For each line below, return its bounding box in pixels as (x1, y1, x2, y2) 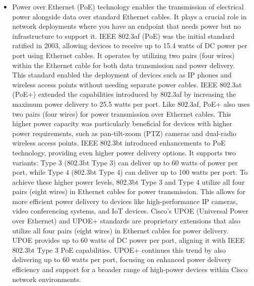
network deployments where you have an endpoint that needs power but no (12, 21, 241, 31)
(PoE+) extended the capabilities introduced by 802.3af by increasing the (12, 89, 236, 99)
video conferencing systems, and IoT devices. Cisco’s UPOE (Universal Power (12, 206, 249, 216)
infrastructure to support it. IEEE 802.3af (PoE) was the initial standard (12, 30, 235, 41)
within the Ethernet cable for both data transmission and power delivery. (12, 60, 235, 70)
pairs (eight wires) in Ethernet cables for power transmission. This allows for (12, 186, 246, 197)
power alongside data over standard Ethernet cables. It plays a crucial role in (12, 11, 247, 21)
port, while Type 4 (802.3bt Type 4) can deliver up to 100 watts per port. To (12, 167, 248, 177)
